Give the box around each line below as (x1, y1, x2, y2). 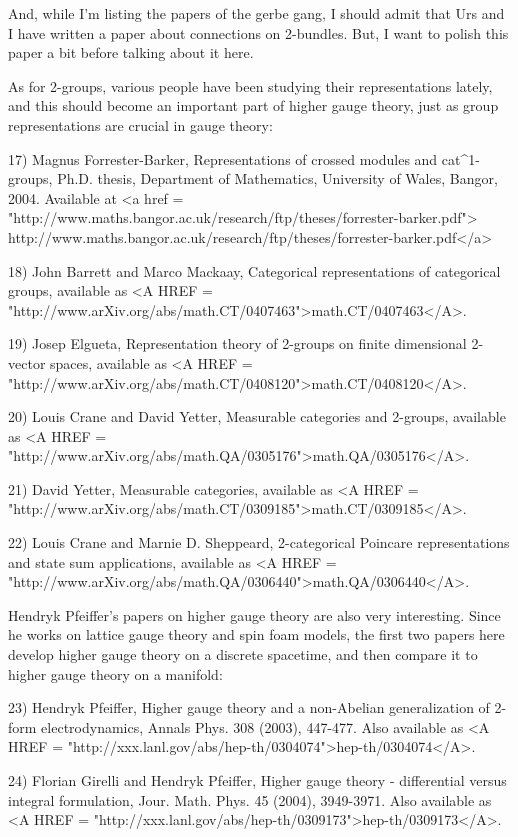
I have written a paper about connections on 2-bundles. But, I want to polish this (8, 22, 509, 43)
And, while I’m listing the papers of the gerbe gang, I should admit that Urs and (8, 3, 505, 23)
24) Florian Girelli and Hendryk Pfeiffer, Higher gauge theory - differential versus (8, 770, 507, 790)
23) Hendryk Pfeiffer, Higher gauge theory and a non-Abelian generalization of (8, 697, 490, 718)
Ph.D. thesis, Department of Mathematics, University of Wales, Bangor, (57, 168, 498, 189)
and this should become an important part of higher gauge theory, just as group (8, 95, 499, 116)
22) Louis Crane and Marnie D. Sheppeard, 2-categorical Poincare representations (8, 532, 510, 553)
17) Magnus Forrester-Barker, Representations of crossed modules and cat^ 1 (8, 148, 476, 169)
